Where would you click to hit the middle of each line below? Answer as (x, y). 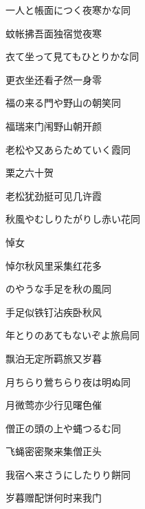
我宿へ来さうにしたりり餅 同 (68, 474)
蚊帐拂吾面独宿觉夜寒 (54, 33)
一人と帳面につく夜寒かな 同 (68, 10)
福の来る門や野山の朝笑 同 (63, 103)
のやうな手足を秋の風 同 (58, 289)
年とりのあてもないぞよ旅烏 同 (73, 335)
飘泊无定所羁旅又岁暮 (54, 358)
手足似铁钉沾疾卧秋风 (54, 312)
